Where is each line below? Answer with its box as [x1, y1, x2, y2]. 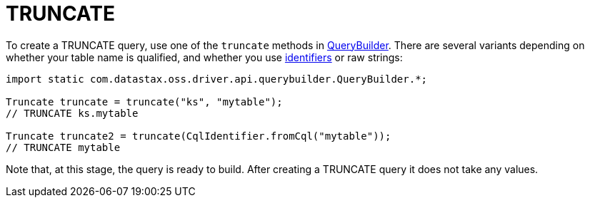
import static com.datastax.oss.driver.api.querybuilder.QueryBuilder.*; [6, 73, 428, 85]
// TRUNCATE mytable [6, 141, 121, 153]
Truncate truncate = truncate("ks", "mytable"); [6, 95, 283, 108]
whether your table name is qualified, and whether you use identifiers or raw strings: [6, 51, 403, 63]
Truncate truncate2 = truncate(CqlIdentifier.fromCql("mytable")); [6, 130, 391, 142]
